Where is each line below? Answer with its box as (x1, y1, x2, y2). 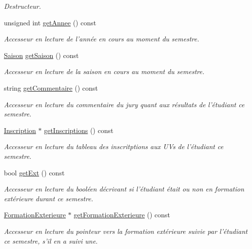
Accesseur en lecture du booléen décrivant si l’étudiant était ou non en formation (4, 184, 244, 194)
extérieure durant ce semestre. (4, 193, 93, 203)
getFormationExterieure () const (74, 210, 171, 220)
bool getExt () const (4, 167, 65, 177)
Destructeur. (4, 1, 41, 11)
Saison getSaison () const (4, 50, 79, 60)
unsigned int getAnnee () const (4, 17, 97, 27)
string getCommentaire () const (4, 82, 98, 93)
